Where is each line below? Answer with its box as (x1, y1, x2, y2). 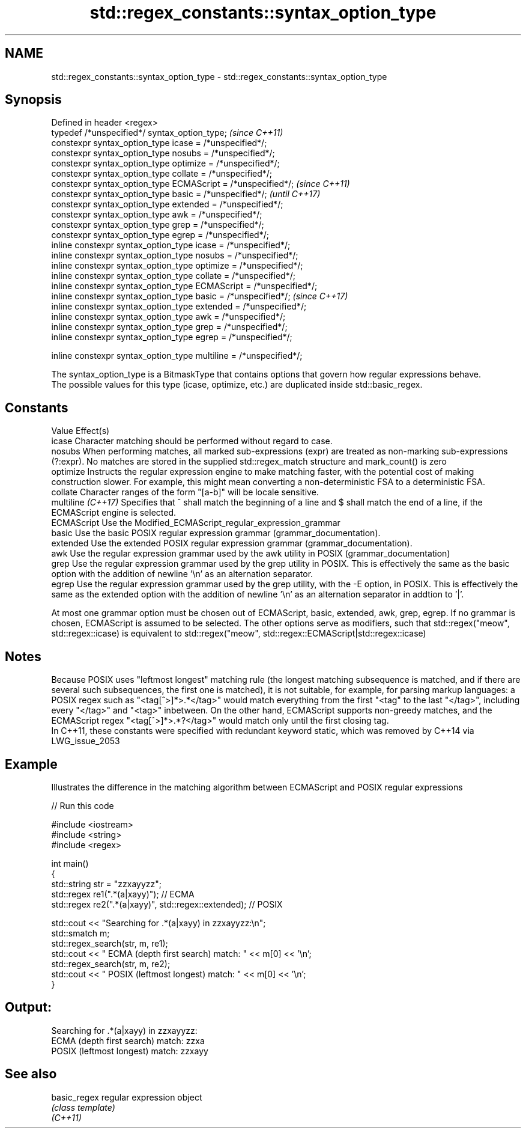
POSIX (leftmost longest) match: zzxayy (51, 1045, 208, 1056)
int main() (51, 858, 89, 869)
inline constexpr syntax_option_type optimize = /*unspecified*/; (51, 260, 303, 271)
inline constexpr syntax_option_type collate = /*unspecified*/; (51, 270, 295, 281)
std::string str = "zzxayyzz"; (51, 878, 162, 889)
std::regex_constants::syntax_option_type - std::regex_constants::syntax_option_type (51, 71, 387, 82)
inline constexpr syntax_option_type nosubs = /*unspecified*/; (51, 250, 298, 261)
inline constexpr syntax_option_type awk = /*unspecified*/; (51, 311, 286, 322)
